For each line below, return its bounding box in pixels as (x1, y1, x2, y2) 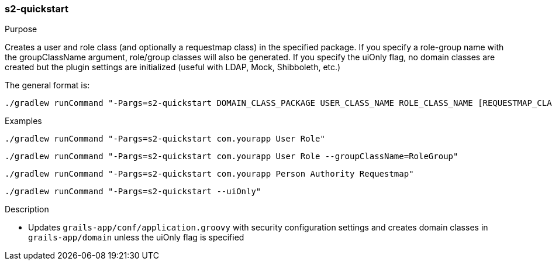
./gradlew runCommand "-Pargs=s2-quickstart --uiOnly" (5, 187, 261, 197)
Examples (5, 116, 42, 126)
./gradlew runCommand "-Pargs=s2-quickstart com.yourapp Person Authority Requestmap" (5, 169, 414, 179)
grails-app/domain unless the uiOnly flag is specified (28, 232, 244, 243)
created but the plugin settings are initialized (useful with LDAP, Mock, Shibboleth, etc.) (5, 62, 341, 73)
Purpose (5, 24, 37, 35)
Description (5, 204, 49, 215)
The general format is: (5, 80, 90, 91)
